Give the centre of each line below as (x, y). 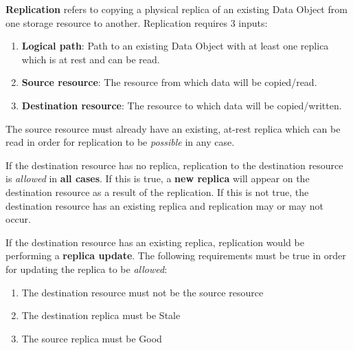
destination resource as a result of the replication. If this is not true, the (157, 192)
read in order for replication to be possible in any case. (120, 142)
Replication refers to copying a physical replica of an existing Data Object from (176, 9)
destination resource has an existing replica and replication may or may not (164, 205)
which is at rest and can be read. (91, 59)
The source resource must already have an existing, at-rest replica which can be (173, 128)
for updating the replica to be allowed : (87, 269)
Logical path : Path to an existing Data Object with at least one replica (175, 46)
